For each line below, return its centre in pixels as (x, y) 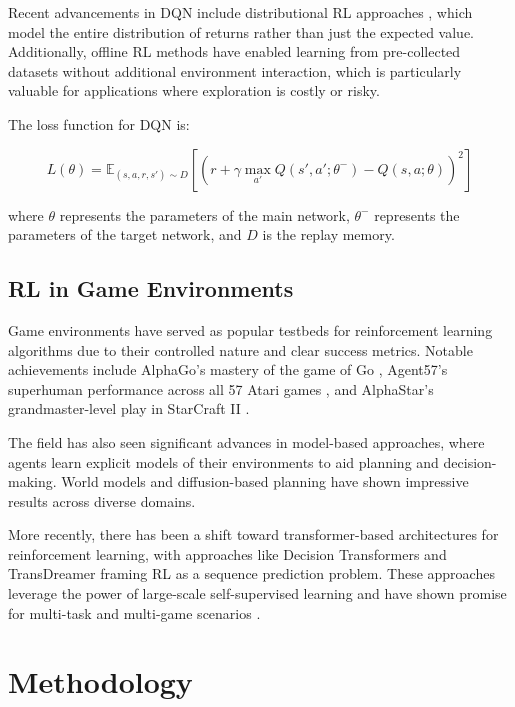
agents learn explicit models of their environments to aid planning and (223, 461)
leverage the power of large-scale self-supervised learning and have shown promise (257, 593)
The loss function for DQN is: (99, 123)
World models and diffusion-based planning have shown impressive (265, 481)
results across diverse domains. (102, 500)
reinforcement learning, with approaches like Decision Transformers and (227, 553)
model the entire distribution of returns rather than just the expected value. (241, 31)
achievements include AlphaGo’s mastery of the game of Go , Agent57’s (228, 369)
